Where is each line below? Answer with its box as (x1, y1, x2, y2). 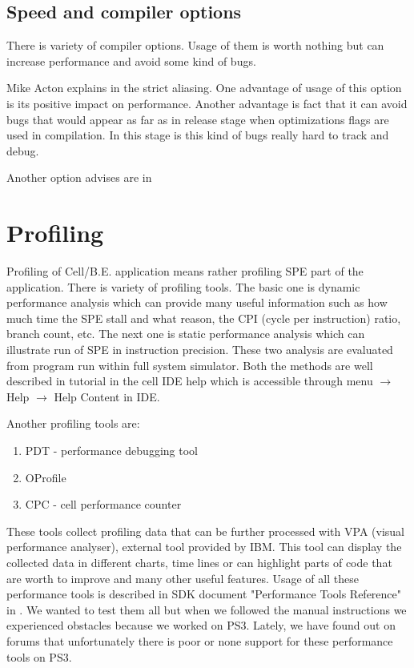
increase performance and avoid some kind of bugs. (6, 52, 256, 69)
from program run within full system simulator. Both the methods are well (6, 356, 373, 373)
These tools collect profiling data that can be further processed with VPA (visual (6, 522, 404, 539)
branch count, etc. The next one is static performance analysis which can (6, 325, 365, 342)
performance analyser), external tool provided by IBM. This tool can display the (6, 538, 402, 555)
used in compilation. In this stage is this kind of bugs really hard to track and (6, 127, 389, 143)
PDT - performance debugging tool (25, 442, 198, 459)
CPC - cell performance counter (25, 496, 182, 513)
